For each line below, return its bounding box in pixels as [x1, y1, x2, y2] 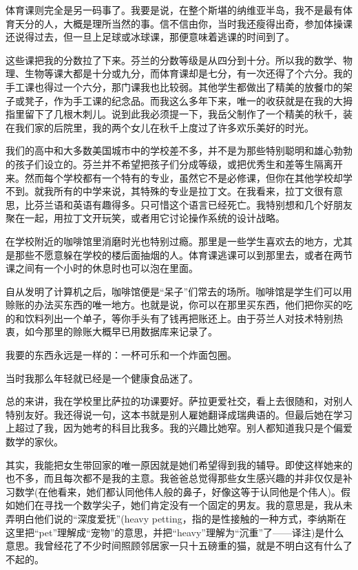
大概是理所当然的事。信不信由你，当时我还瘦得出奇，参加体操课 [63, 16, 352, 30]
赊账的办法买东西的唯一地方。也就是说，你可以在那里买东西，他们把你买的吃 [6, 297, 352, 312]
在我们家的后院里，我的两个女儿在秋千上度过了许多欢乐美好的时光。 [6, 120, 314, 134]
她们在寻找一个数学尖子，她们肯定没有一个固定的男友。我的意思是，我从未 [14, 498, 352, 512]
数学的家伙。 [6, 434, 63, 449]
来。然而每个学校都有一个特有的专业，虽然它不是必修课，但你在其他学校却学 [6, 170, 352, 184]
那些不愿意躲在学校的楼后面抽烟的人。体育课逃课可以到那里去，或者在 [14, 247, 333, 262]
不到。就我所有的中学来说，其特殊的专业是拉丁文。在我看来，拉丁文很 [6, 184, 324, 198]
